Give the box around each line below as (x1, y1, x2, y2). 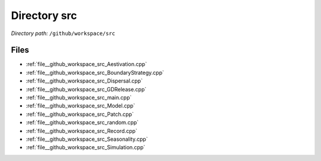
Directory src (11, 9, 77, 22)
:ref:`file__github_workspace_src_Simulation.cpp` (26, 144, 146, 151)
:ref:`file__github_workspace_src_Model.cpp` (26, 102, 136, 109)
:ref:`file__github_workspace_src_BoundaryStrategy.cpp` (26, 69, 165, 76)
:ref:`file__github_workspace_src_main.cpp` (26, 94, 132, 101)
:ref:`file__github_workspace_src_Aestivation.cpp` (26, 61, 147, 68)
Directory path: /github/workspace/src (11, 30, 115, 37)
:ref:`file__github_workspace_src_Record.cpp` (26, 127, 138, 134)
